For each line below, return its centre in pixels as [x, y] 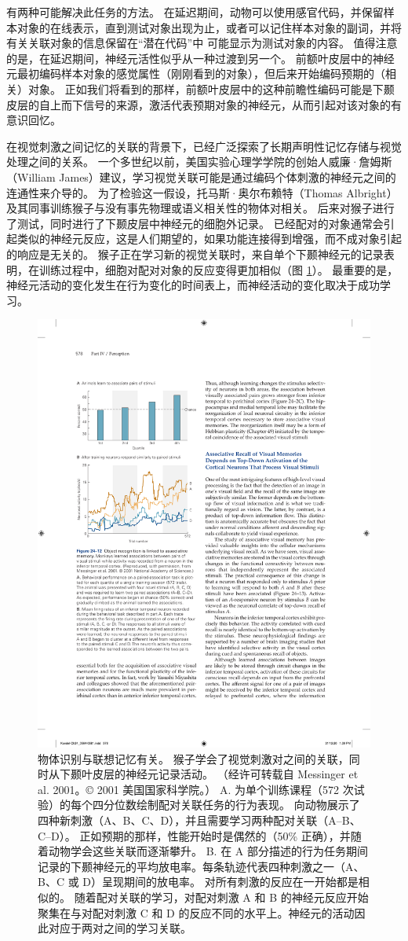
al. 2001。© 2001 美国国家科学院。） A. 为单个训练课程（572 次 [196, 789]
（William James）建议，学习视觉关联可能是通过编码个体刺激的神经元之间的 [201, 176]
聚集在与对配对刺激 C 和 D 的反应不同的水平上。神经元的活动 [196, 912]
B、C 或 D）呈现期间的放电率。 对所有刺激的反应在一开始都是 [198, 882]
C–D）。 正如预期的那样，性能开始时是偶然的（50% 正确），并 [194, 835]
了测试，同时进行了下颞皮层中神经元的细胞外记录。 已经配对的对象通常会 [195, 223]
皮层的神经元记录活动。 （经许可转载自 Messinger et [225, 774]
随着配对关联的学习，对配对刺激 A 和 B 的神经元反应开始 [221, 897]
